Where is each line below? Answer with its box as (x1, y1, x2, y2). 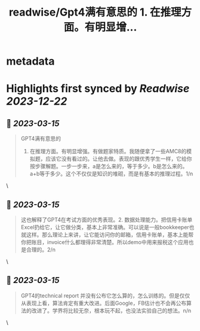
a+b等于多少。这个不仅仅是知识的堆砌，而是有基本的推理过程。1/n (29, 170, 193, 177)
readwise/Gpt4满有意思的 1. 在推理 (8, 5, 181, 19)
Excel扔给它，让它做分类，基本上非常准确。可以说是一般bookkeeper (20, 224, 189, 230)
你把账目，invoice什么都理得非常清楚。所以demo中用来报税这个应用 (20, 239, 189, 245)
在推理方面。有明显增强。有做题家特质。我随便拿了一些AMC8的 (29, 148, 187, 155)
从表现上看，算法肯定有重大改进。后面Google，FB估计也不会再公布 (20, 299, 187, 306)
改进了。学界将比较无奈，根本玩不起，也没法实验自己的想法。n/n (31, 306, 192, 314)
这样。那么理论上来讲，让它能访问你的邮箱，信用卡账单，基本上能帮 (26, 231, 194, 238)
